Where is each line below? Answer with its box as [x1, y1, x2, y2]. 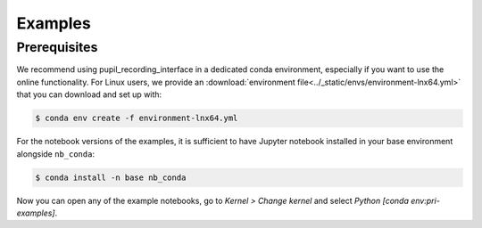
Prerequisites [16, 39, 98, 55]
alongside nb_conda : [16, 148, 96, 159]
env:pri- [411, 195, 441, 206]
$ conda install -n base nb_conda [35, 172, 187, 183]
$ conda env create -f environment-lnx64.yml [35, 113, 238, 124]
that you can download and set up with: [16, 89, 162, 100]
